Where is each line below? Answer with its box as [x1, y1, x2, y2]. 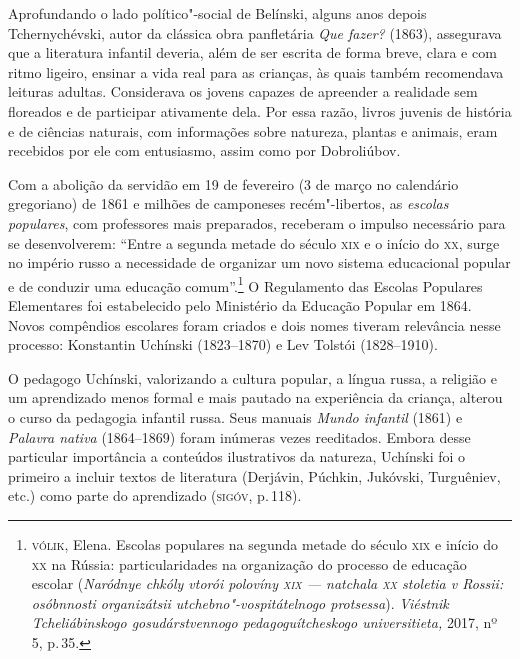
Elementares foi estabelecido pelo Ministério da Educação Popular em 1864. [8, 294, 472, 315]
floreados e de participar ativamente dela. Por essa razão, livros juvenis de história [8, 100, 512, 121]
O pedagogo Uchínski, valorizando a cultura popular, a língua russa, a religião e [8, 367, 497, 388]
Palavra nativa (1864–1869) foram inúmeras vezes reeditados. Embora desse [8, 426, 471, 447]
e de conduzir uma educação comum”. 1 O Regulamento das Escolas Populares [8, 272, 483, 296]
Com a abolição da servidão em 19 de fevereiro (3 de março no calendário [8, 173, 459, 194]
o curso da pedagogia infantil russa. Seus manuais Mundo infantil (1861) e [8, 406, 463, 427]
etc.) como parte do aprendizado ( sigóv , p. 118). [8, 485, 302, 506]
